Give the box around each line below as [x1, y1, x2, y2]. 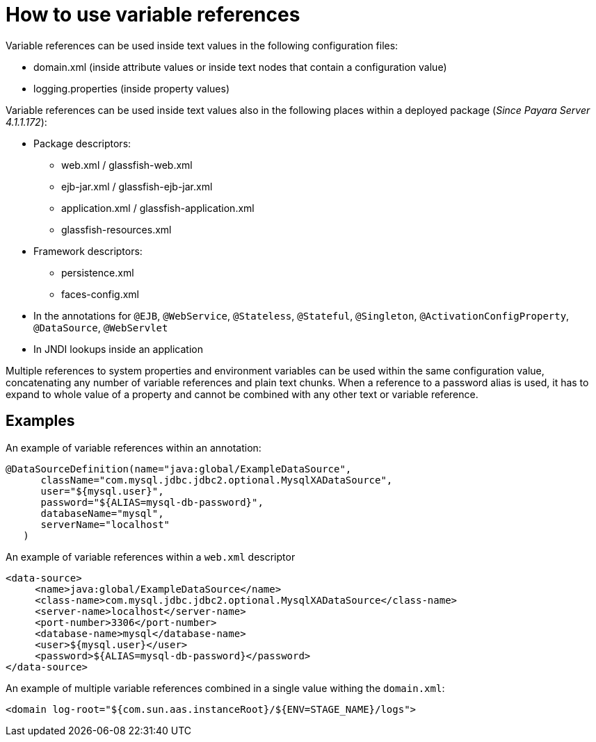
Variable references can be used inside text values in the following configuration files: [6, 39, 398, 51]
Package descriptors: [33, 137, 131, 149]
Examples [6, 412, 75, 430]
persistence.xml [61, 266, 134, 279]
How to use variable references [6, 3, 300, 26]
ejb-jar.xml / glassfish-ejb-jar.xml [61, 180, 213, 192]
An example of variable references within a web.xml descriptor [6, 550, 296, 563]
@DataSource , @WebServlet [33, 321, 168, 333]
